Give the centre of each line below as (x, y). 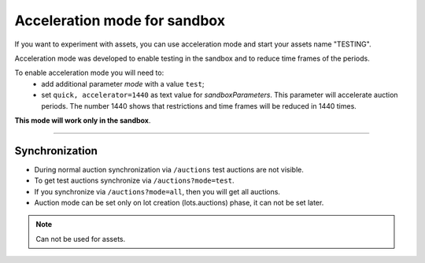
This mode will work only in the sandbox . (83, 120)
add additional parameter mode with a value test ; (123, 83)
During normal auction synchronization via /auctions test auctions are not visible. (169, 169)
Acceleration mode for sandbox (120, 20)
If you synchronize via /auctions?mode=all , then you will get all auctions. (157, 191)
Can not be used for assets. (81, 239)
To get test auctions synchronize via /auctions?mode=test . (134, 180)
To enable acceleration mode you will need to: (89, 73)
